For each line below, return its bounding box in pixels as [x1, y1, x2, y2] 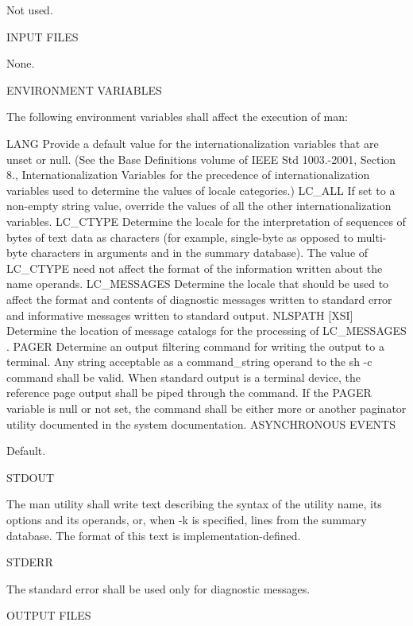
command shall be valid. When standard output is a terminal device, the [6, 368, 361, 385]
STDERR [6, 554, 53, 570]
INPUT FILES [6, 28, 79, 45]
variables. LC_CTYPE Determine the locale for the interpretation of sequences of [6, 212, 406, 229]
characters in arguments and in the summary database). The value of [31, 244, 369, 261]
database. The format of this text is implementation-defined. [6, 527, 301, 543]
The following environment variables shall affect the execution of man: [6, 108, 348, 125]
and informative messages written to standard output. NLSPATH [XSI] [6, 306, 353, 323]
